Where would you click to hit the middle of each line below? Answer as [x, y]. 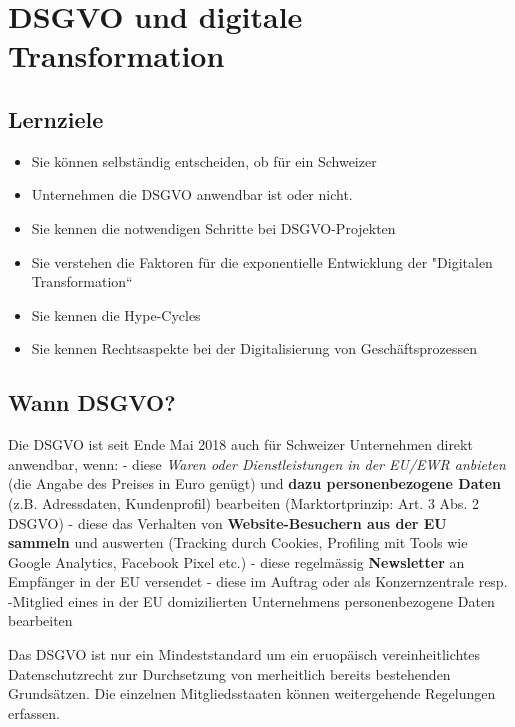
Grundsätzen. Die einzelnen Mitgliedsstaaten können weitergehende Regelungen [252, 693]
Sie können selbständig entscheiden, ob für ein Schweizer [204, 160]
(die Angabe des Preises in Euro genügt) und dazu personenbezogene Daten [255, 483]
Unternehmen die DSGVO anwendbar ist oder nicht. [192, 194]
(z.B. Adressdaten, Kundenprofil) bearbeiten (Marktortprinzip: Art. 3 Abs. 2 [243, 502]
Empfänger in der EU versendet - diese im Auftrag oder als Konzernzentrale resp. [258, 581]
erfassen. [34, 712]
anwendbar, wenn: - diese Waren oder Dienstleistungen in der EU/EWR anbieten [257, 463]
